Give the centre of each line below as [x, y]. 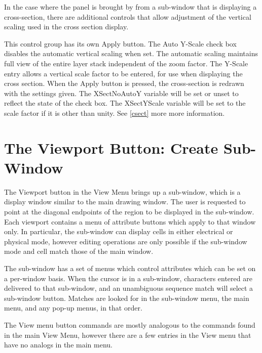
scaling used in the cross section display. [66, 27]
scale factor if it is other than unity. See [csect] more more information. [115, 113]
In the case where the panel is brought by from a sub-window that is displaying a [130, 7]
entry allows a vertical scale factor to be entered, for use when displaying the [123, 73]
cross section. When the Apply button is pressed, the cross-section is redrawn [124, 83]
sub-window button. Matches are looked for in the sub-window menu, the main [127, 298]
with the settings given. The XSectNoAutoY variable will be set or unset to [121, 93]
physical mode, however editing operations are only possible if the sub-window [126, 241]
